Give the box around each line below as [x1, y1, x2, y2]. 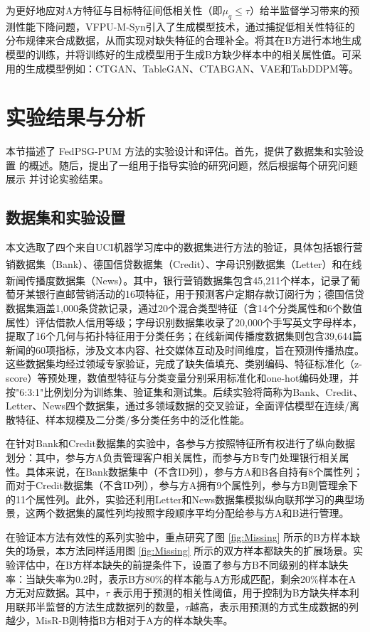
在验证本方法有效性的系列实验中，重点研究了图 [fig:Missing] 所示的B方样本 [6, 529, 351, 544]
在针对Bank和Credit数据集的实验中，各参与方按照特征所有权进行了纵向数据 [6, 436, 356, 451]
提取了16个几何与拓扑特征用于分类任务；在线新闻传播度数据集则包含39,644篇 [6, 328, 362, 343]
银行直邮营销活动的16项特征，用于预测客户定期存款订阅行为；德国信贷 [35, 286, 364, 301]
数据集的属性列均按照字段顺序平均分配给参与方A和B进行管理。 [55, 505, 349, 520]
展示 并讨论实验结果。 [6, 171, 109, 186]
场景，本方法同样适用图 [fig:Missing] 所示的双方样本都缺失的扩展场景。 [25, 543, 354, 558]
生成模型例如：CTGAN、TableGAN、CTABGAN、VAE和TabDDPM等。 [25, 60, 359, 75]
